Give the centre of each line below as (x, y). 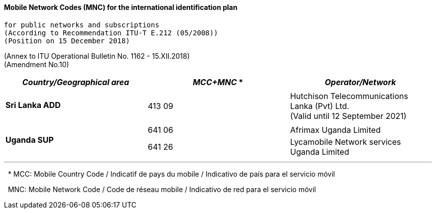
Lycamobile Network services (345, 142)
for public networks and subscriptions (82, 25)
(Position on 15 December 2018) (67, 41)
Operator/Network (360, 82)
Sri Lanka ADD (33, 105)
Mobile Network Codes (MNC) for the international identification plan (121, 7)
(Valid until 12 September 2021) (348, 116)
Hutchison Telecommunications (349, 96)
